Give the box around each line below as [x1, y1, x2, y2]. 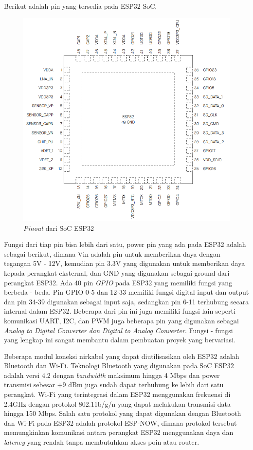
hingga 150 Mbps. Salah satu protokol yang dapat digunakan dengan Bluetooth [4, 408, 241, 418]
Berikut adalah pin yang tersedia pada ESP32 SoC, [4, 1, 157, 11]
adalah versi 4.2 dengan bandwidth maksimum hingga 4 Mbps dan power [4, 370, 220, 380]
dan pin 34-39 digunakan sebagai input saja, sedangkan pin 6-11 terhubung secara [4, 296, 249, 306]
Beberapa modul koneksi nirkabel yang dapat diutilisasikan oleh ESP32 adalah [4, 351, 239, 361]
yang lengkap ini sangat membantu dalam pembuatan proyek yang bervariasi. [4, 335, 235, 345]
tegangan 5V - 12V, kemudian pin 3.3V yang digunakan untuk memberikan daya [4, 258, 245, 268]
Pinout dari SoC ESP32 [23, 223, 94, 233]
